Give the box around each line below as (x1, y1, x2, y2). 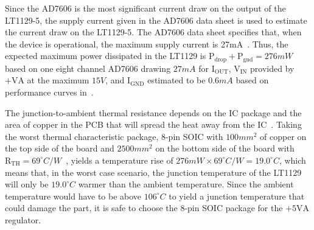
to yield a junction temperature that (169, 189, 305, 202)
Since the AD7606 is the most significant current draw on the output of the (5, 2, 286, 14)
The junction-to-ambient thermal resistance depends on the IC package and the (5, 106, 302, 119)
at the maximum (27, 74, 89, 86)
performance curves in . (5, 86, 94, 99)
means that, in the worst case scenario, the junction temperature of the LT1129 (5, 166, 302, 178)
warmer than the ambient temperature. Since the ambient (78, 178, 294, 190)
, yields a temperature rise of (66, 153, 173, 166)
